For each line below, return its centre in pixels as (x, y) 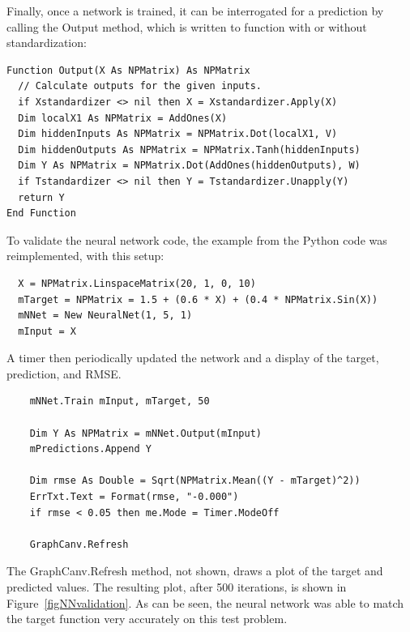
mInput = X (47, 331)
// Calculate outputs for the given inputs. (140, 86)
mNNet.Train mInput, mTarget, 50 (120, 401)
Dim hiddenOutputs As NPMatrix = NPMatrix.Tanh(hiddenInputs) (189, 149)
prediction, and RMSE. (64, 373)
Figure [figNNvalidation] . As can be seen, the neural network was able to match (205, 602)
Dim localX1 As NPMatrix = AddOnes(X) (123, 118)
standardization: (47, 43)
